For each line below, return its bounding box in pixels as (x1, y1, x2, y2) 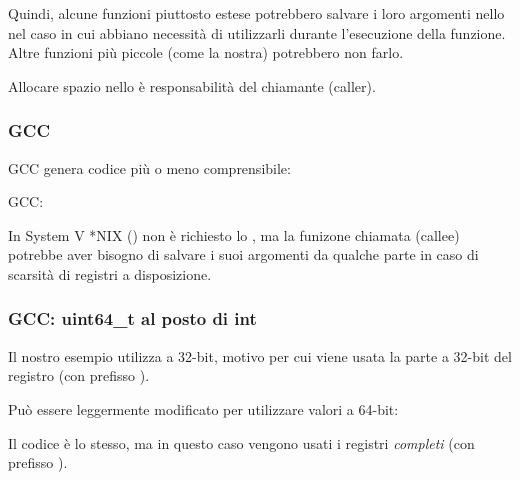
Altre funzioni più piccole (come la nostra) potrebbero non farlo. (8, 42, 404, 63)
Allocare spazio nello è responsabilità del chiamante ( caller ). (8, 75, 376, 96)
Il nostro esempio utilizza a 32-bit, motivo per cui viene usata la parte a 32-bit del (8, 345, 512, 366)
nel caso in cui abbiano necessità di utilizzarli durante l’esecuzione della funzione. (8, 22, 506, 43)
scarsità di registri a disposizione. (8, 263, 212, 284)
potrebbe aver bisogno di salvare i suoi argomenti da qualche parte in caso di (8, 244, 479, 265)
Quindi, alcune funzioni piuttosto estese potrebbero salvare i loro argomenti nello (8, 3, 505, 23)
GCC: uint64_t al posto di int (8, 306, 257, 331)
